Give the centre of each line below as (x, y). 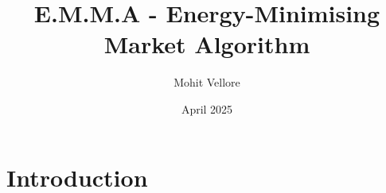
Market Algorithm (207, 44)
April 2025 (207, 108)
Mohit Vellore (207, 82)
